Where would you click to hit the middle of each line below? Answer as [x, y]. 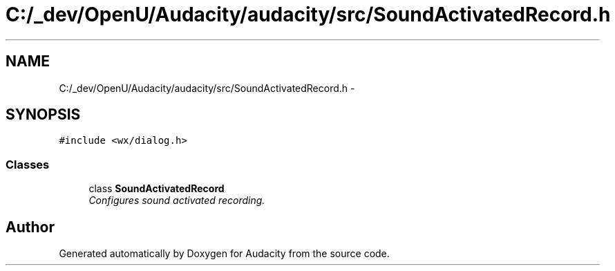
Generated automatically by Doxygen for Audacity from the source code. [224, 254]
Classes [28, 164]
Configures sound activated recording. [177, 200]
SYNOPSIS [43, 115]
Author [30, 227]
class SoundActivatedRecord [157, 189]
